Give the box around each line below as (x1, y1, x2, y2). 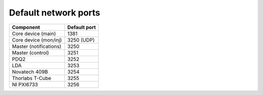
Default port (67, 24, 96, 31)
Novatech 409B (12, 68, 48, 75)
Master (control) (12, 49, 49, 56)
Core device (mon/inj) (12, 36, 62, 43)
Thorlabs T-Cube (12, 75, 51, 81)
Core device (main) (12, 30, 56, 37)
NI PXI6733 (12, 81, 38, 88)
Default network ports (9, 7, 100, 18)
